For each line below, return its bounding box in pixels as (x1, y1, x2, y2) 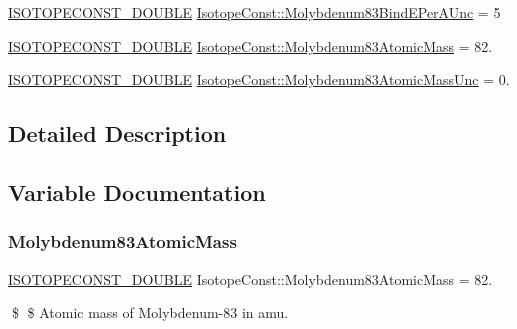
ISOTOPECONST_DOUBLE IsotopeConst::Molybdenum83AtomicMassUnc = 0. (8, 69, 510, 90)
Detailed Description (8, 118, 227, 149)
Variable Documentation (8, 176, 266, 207)
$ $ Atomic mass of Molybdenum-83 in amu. (11, 302, 289, 323)
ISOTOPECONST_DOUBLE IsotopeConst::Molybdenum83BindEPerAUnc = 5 (8, 2, 501, 22)
